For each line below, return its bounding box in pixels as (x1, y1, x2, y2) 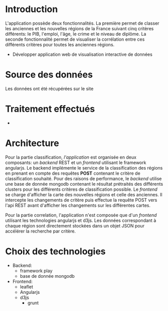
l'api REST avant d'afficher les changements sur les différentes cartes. (5, 202, 150, 208)
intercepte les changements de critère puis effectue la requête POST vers (5, 197, 157, 203)
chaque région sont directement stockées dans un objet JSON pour (5, 222, 144, 228)
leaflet (20, 283, 34, 290)
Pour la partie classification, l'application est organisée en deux (5, 154, 137, 160)
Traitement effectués (5, 103, 95, 115)
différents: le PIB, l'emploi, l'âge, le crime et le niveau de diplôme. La (5, 31, 146, 37)
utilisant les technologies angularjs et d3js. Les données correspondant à (5, 217, 156, 223)
